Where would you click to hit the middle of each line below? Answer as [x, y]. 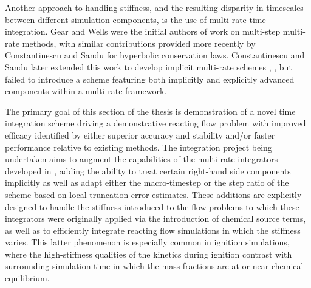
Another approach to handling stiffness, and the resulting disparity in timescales [154, 7]
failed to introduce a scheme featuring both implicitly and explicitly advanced [150, 79]
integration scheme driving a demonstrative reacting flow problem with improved [155, 123]
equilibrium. [27, 278]
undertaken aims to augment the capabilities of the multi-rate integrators [142, 159]
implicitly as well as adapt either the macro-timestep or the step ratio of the [147, 183]
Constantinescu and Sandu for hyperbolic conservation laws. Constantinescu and [155, 55]
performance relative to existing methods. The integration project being [138, 147]
